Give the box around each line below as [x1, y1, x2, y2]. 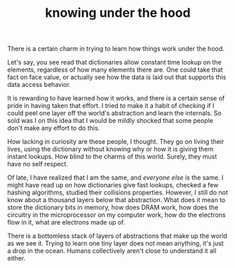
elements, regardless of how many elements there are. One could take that [7, 65, 223, 74]
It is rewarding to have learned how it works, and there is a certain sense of [7, 94, 225, 102]
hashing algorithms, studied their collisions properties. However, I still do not [7, 188, 228, 197]
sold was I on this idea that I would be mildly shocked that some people [7, 116, 214, 125]
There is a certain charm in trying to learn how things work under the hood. [7, 44, 224, 53]
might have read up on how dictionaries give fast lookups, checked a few [7, 181, 219, 189]
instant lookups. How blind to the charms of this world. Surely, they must [7, 152, 217, 161]
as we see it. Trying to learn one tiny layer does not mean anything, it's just [7, 239, 224, 248]
